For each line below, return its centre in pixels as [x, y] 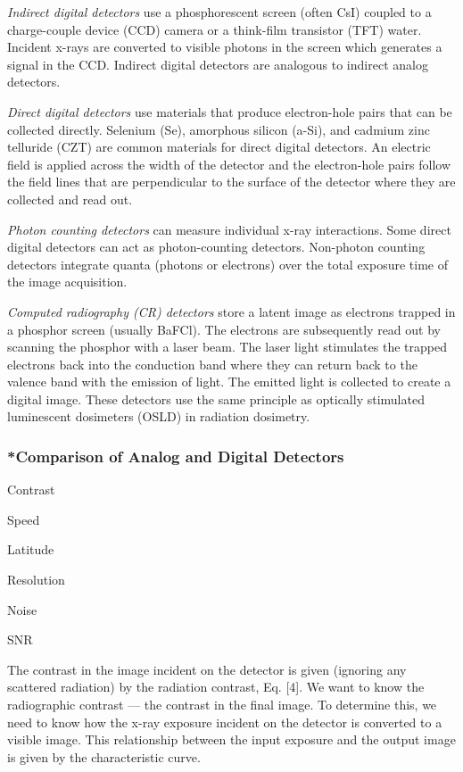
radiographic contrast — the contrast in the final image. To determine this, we [222, 705]
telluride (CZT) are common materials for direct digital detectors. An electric [219, 147]
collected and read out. [70, 199]
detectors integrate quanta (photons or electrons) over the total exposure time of [228, 264]
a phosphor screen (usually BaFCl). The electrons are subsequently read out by [224, 329]
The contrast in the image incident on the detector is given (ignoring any [207, 669]
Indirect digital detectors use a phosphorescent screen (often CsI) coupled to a [219, 12]
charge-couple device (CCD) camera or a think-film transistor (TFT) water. [215, 29]
